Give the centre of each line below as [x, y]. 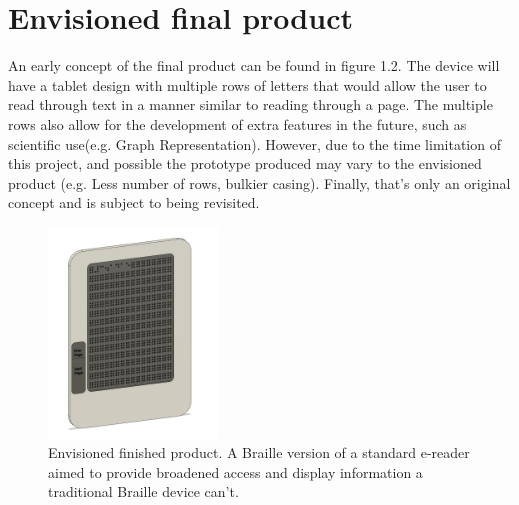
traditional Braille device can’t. [143, 491]
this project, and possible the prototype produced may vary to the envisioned [245, 163]
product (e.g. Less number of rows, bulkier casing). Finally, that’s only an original [259, 182]
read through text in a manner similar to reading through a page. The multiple [250, 104]
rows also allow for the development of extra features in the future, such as [237, 123]
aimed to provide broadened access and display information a [235, 471]
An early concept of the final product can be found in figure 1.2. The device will [254, 65]
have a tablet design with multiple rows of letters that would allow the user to [247, 84]
